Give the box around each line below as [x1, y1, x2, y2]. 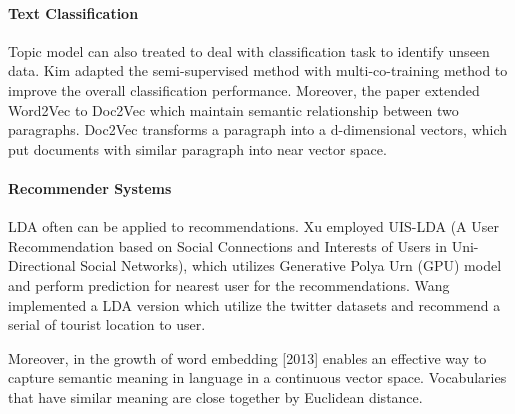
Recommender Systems [8, 177, 172, 198]
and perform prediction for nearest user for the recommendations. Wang [8, 274, 450, 295]
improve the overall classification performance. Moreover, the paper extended [8, 79, 480, 100]
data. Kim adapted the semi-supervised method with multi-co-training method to [8, 60, 508, 81]
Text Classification [8, 2, 139, 23]
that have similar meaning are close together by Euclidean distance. [8, 386, 423, 407]
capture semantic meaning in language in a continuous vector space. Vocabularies [8, 367, 507, 388]
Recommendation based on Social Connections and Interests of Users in [8, 235, 447, 256]
